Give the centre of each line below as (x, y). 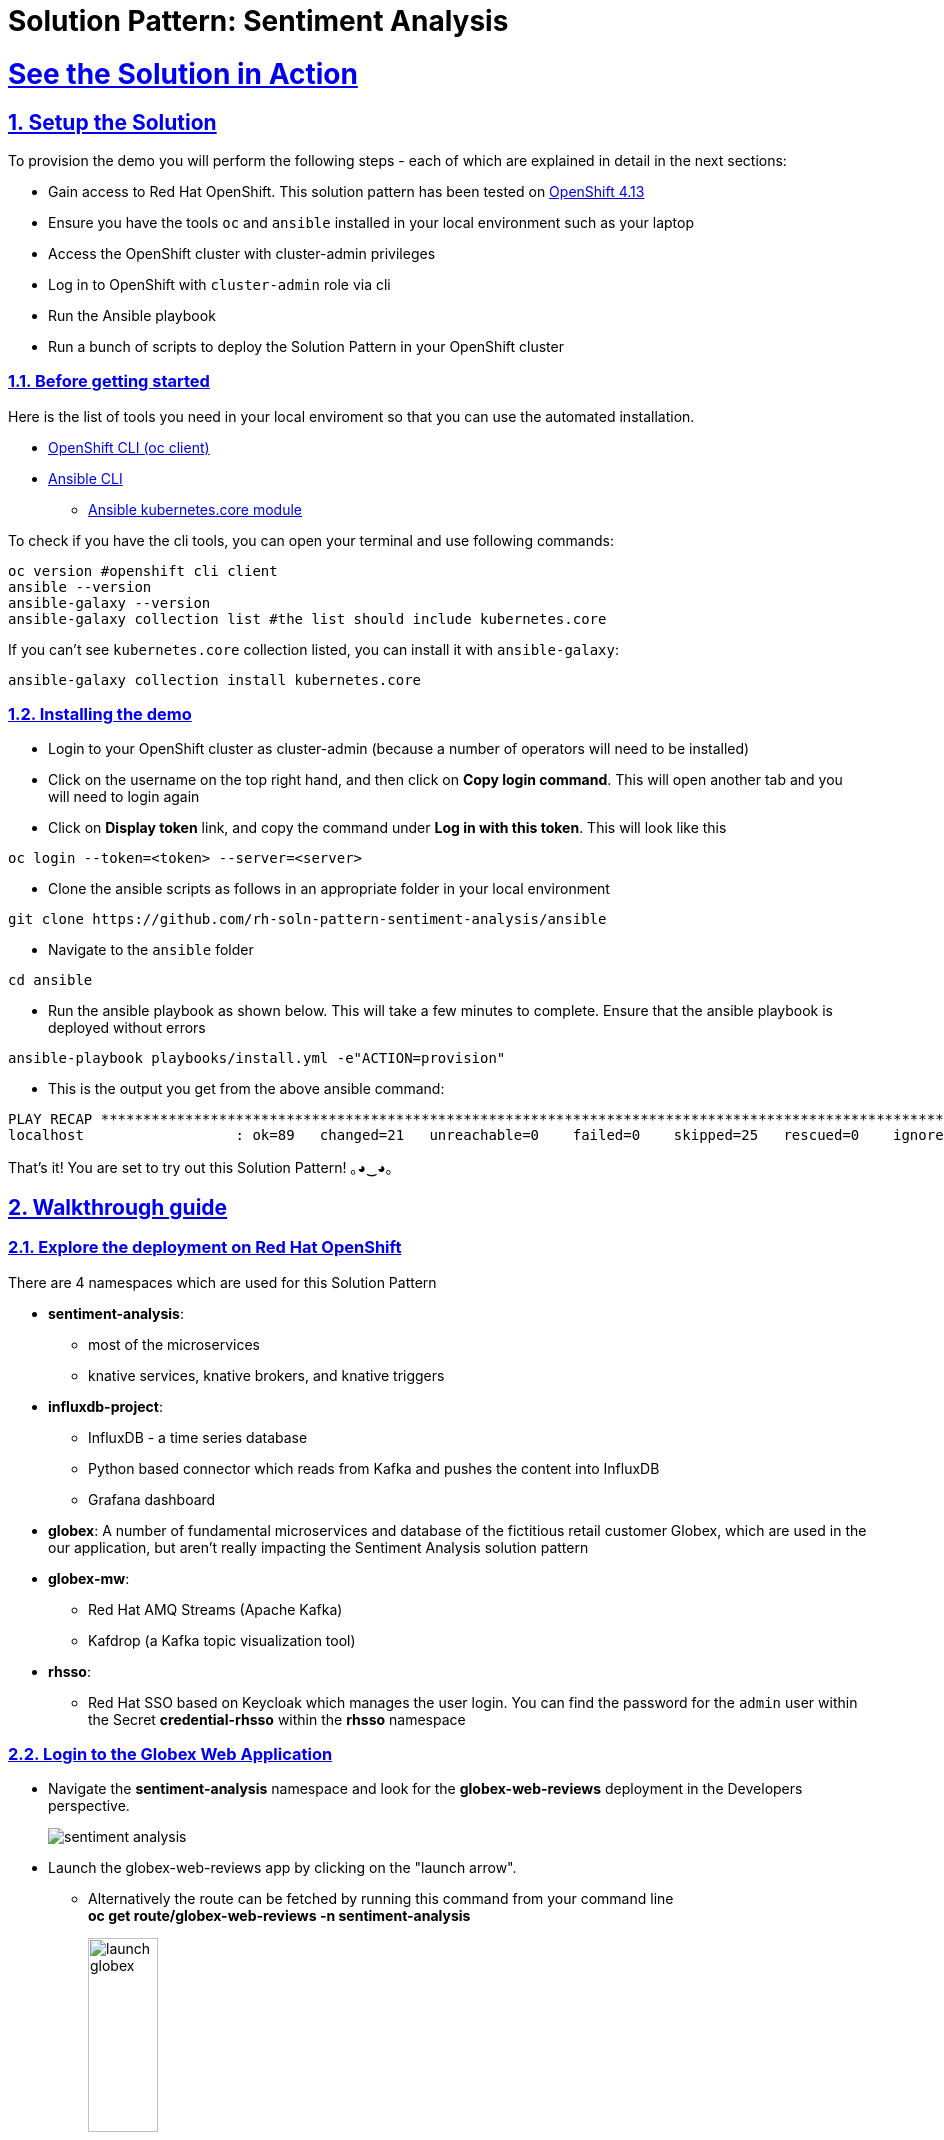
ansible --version (80, 586)
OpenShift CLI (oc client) (129, 447)
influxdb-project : (105, 1406)
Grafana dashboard (152, 1499)
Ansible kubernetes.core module (195, 509)
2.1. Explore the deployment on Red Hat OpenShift (205, 1247)
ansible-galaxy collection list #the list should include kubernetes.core (307, 618)
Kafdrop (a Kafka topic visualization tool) (222, 1640)
